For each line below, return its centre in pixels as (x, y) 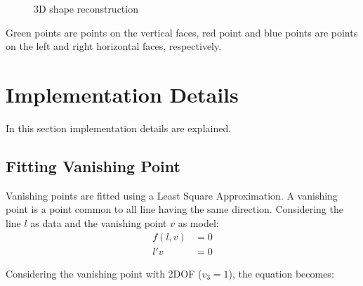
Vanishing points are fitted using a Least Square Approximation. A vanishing (172, 195)
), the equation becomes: (281, 273)
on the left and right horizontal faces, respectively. (114, 46)
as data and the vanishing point (99, 222)
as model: (198, 222)
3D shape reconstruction (86, 8)
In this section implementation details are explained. (119, 128)
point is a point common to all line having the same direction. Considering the (174, 209)
